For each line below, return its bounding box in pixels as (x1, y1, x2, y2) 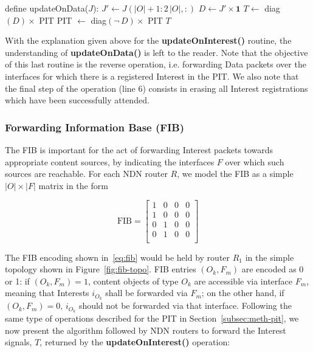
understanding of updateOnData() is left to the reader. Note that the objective (5, 46, 308, 58)
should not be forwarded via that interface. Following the (78, 299, 292, 312)
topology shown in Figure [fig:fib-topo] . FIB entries (5, 263, 196, 275)
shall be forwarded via (105, 286, 188, 299)
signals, (5, 336, 32, 348)
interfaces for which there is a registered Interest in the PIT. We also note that (5, 69, 299, 82)
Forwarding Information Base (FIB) (5, 119, 184, 134)
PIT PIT (39, 13, 72, 26)
